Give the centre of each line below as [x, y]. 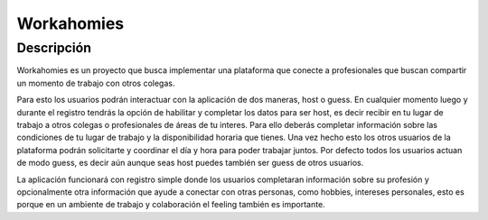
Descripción [54, 48]
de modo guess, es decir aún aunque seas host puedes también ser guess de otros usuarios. [190, 163]
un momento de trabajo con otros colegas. [96, 83]
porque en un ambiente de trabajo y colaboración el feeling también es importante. [171, 205]
